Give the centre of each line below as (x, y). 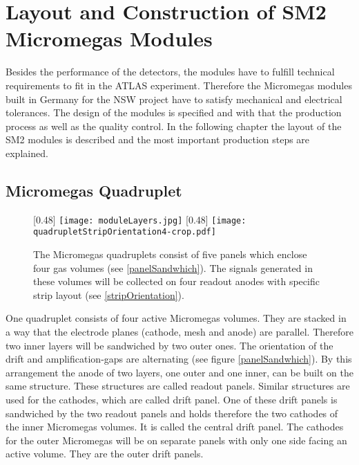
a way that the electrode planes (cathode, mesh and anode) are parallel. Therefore (179, 331)
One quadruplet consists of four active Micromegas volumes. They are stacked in (176, 318)
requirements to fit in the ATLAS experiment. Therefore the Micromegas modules (179, 85)
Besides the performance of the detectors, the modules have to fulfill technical (170, 72)
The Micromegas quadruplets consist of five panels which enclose (170, 254)
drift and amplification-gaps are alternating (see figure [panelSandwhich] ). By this (179, 359)
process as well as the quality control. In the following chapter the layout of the (174, 126)
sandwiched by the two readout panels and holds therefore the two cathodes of (172, 413)
